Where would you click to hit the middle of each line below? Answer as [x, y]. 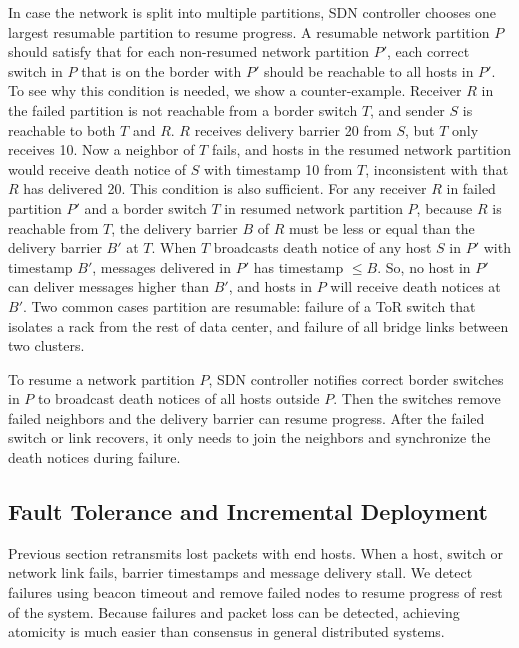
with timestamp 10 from [278, 168]
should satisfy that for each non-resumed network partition [188, 51]
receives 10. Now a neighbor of [101, 149]
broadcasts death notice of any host [322, 247]
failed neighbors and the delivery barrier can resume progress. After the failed [246, 417]
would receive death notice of [97, 168]
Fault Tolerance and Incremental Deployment [248, 511]
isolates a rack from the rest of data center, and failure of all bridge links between [258, 325]
